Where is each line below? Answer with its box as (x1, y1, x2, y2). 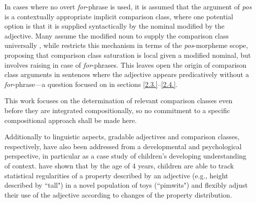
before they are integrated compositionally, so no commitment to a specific (4, 105, 230, 115)
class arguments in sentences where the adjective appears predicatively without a (4, 69, 249, 80)
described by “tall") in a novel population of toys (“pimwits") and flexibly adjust (4, 180, 248, 190)
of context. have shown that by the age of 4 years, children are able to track (4, 160, 234, 170)
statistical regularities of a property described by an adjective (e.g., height (4, 170, 228, 180)
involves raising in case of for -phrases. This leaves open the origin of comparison (4, 59, 247, 70)
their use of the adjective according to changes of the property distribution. (4, 189, 232, 200)
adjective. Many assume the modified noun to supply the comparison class (4, 30, 229, 41)
